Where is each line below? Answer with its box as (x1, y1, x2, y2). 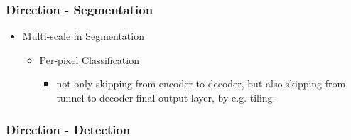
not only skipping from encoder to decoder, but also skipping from (56, 76, 346, 91)
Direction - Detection (6, 120, 131, 138)
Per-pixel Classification (39, 52, 139, 67)
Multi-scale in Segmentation (22, 28, 144, 43)
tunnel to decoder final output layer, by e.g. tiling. (56, 90, 276, 104)
